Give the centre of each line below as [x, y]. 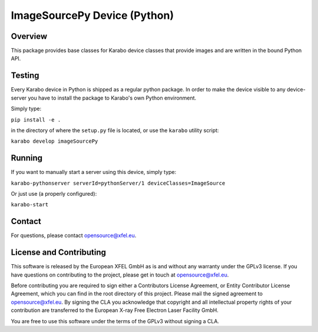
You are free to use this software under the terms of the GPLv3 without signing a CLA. [115, 321]
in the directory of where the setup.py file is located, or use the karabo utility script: [115, 130]
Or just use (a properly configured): [54, 194]
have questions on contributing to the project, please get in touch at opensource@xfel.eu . [120, 275]
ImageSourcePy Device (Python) [92, 15]
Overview [29, 36]
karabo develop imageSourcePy [54, 141]
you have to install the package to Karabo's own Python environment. [112, 98]
